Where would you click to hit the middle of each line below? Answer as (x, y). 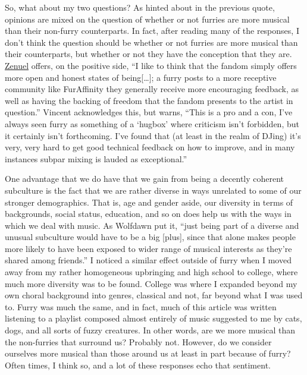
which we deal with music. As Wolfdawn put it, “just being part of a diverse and (152, 225)
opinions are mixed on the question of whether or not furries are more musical (147, 19)
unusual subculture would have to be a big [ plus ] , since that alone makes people (150, 237)
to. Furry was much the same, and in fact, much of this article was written (141, 306)
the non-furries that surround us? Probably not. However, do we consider (138, 341)
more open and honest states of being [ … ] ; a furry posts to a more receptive (141, 77)
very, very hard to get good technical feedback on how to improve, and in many (150, 147)
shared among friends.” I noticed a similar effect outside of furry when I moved (148, 260)
